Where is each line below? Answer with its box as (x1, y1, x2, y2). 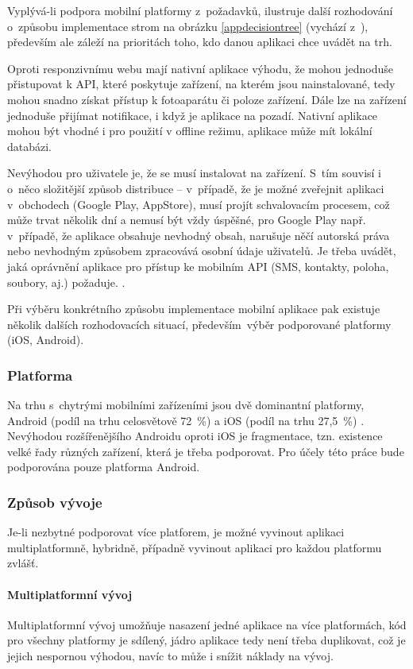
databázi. (7, 137, 52, 154)
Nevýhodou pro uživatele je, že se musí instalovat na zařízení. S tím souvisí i (7, 164, 381, 181)
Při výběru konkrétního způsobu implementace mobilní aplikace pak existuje (7, 300, 380, 317)
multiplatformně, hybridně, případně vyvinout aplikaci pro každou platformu (7, 539, 382, 555)
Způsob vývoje (7, 492, 102, 512)
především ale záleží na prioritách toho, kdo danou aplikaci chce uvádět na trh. (7, 33, 392, 50)
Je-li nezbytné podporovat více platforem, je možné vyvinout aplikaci (7, 524, 345, 540)
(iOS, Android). (7, 331, 84, 348)
